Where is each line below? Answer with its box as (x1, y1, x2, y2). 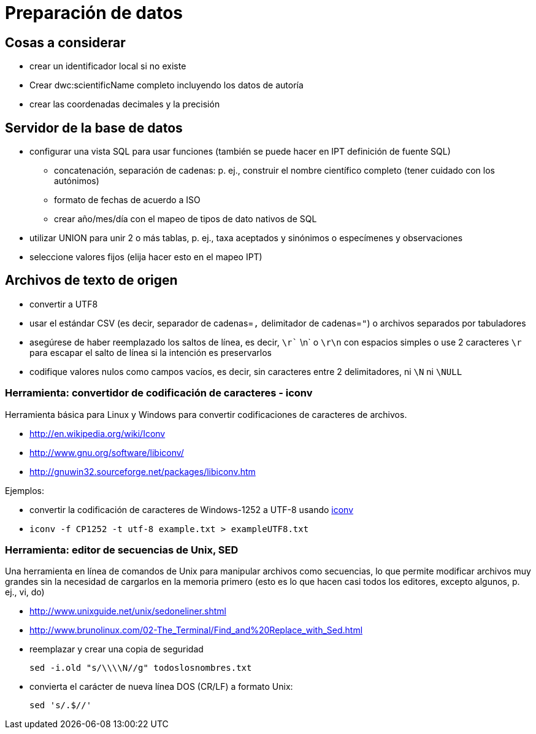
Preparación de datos (5, 2, 183, 23)
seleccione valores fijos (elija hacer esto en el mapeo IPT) (29, 252, 262, 263)
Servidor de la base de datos (5, 120, 183, 136)
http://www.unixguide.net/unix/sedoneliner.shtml (29, 606, 226, 617)
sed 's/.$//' (29, 700, 92, 711)
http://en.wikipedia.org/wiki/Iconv (29, 428, 166, 439)
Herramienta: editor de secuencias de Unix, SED (5, 543, 239, 556)
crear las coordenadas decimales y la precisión (29, 99, 220, 110)
